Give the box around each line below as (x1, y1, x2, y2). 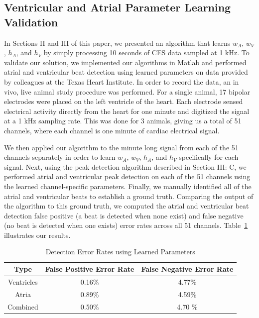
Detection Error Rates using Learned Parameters (45, 246, 195, 257)
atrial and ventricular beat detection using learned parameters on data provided (4, 67, 248, 77)
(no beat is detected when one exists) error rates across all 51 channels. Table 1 (4, 220, 248, 230)
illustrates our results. (4, 229, 71, 240)
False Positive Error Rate (45, 264, 134, 274)
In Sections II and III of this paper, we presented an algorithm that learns (4, 37, 231, 48)
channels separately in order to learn (4, 152, 116, 162)
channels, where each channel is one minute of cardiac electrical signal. (4, 125, 220, 135)
